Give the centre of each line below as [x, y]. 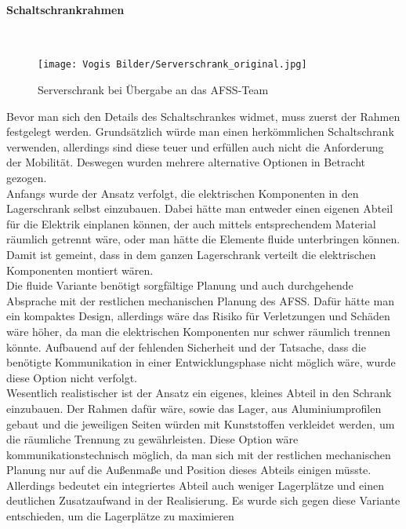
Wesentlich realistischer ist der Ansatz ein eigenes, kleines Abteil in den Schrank [199, 393]
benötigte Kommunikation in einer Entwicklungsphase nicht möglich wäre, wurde [201, 362]
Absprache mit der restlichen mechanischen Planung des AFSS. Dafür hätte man [200, 300]
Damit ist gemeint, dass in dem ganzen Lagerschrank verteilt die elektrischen [191, 254]
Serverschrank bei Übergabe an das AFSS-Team [153, 90]
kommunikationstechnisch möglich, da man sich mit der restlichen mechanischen [199, 454]
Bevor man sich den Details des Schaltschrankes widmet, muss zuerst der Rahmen [203, 116]
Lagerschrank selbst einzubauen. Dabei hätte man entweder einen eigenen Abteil [200, 208]
